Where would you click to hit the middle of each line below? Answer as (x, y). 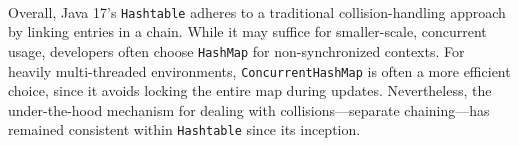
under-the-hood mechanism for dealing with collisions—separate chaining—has (249, 109)
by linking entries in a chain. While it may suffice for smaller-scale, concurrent (247, 31)
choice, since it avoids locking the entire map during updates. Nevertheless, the (250, 90)
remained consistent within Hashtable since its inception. (184, 129)
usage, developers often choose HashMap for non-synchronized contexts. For (236, 50)
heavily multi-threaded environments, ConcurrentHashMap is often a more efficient (259, 70)
